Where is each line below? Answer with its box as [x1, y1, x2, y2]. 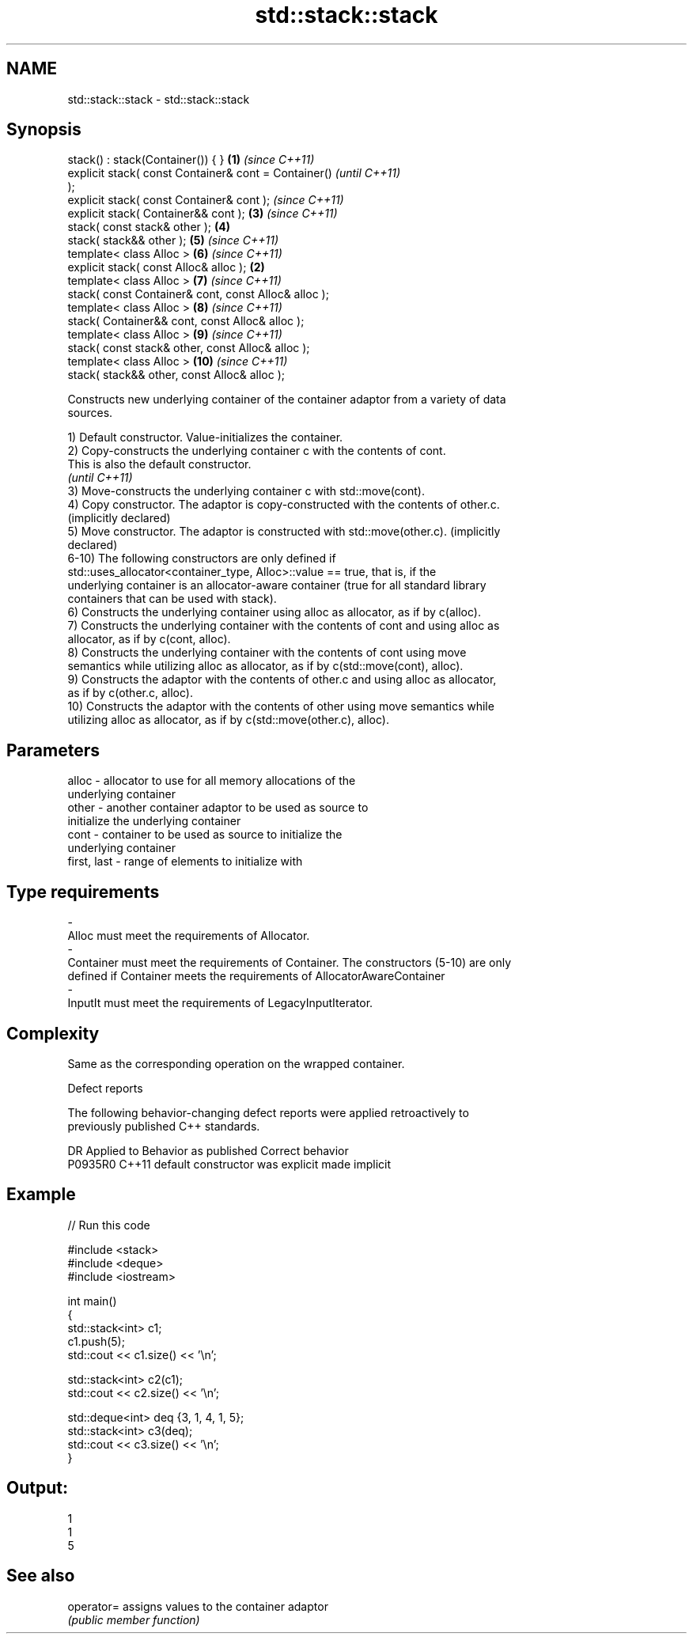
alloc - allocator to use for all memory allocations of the [67, 774, 356, 788]
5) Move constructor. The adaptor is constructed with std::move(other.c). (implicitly [67, 525, 501, 539]
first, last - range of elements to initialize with [67, 854, 303, 869]
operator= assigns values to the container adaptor [67, 1599, 328, 1613]
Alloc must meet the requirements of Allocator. [67, 929, 310, 943]
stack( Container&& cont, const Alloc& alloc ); [67, 314, 305, 328]
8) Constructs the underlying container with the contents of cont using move [67, 646, 467, 660]
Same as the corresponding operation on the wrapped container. [67, 1056, 405, 1070]
